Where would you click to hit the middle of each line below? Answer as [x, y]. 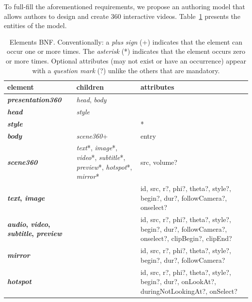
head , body [91, 99]
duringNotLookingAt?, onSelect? [189, 291]
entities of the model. [35, 25]
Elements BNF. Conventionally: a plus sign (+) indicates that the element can [126, 41]
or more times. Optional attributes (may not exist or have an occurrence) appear [126, 60]
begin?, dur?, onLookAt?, [178, 281]
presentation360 [34, 99]
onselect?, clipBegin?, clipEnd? [186, 238]
